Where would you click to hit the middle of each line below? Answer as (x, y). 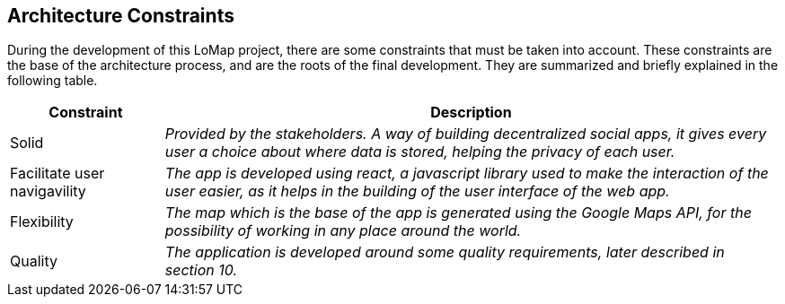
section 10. (201, 270)
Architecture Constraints (121, 16)
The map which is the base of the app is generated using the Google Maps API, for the (458, 213)
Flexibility (42, 222)
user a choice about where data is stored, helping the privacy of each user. (420, 152)
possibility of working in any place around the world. (343, 231)
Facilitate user (57, 174)
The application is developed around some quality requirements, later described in (445, 252)
